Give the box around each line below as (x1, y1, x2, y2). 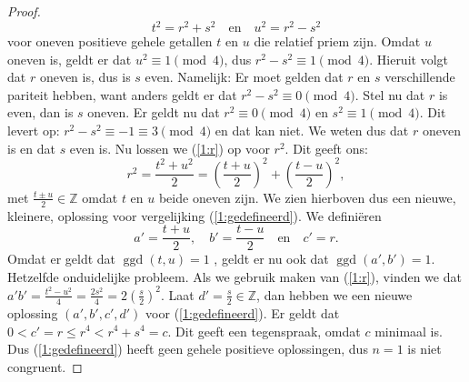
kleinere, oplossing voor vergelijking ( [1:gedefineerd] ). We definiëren (7, 206, 382, 225)
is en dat (7, 138, 55, 157)
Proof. (7, 2, 41, 20)
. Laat (161, 285, 195, 304)
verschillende (384, 67, 455, 86)
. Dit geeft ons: (284, 138, 368, 157)
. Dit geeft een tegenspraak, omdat (167, 321, 361, 340)
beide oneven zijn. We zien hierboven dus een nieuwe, (158, 187, 456, 206)
